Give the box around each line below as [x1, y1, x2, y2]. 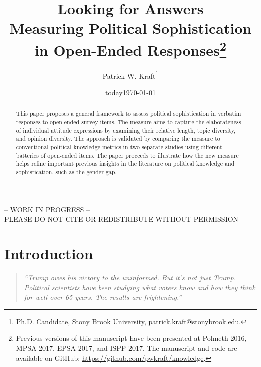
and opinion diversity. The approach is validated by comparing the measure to [16, 134, 220, 143]
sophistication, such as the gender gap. [16, 168, 117, 176]
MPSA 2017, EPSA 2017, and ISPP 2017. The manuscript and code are [16, 343, 237, 353]
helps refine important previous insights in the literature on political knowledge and [16, 159, 235, 168]
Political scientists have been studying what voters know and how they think [24, 282, 255, 292]
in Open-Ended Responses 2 [34, 37, 227, 60]
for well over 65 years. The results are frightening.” [24, 292, 182, 302]
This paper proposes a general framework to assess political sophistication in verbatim [16, 109, 241, 118]
